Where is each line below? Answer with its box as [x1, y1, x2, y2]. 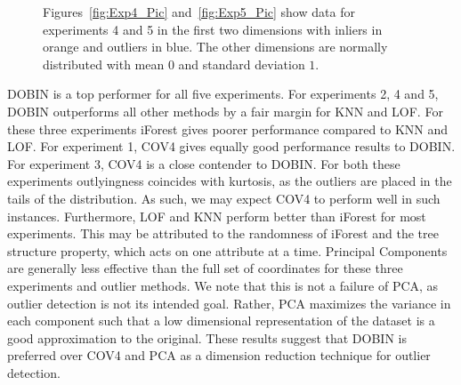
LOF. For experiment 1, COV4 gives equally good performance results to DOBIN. [7, 137, 456, 156]
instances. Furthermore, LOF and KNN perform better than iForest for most [7, 206, 426, 225]
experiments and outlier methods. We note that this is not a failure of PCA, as [7, 276, 439, 294]
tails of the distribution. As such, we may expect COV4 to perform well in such [7, 188, 441, 207]
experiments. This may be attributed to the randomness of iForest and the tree [7, 224, 439, 243]
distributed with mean [43, 54, 165, 73]
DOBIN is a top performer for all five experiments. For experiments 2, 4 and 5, [7, 84, 439, 103]
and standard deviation [178, 54, 305, 73]
